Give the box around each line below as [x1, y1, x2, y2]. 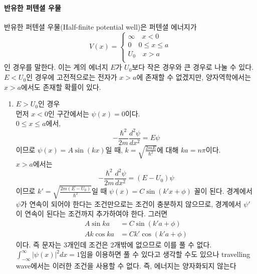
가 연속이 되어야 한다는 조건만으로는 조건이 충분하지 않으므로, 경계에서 [20, 198, 241, 209]
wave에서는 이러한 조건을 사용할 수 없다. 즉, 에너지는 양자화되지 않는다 [16, 260, 236, 271]
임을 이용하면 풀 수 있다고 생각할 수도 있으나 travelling [80, 249, 250, 259]
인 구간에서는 [48, 108, 89, 118]
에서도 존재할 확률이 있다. [21, 81, 101, 92]
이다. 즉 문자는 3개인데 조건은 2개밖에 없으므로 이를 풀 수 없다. [16, 239, 212, 249]
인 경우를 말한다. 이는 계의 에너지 [4, 62, 108, 72]
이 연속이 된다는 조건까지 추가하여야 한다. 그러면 [16, 208, 168, 219]
